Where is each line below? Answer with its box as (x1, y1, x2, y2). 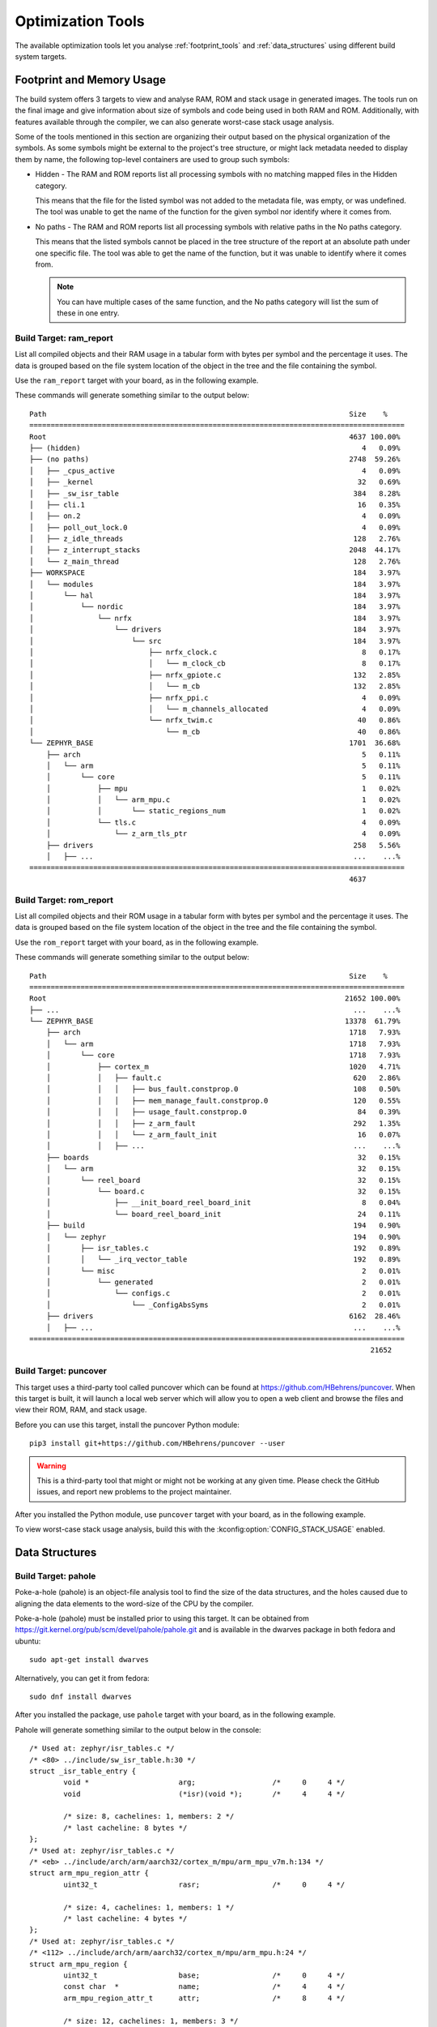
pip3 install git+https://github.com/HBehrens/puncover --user (29, 1439, 286, 1448)
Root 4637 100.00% (29, 432, 401, 441)
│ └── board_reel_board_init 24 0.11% (45, 1209, 401, 1219)
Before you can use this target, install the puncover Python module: (15, 1420, 240, 1429)
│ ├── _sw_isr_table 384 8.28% (29, 489, 401, 498)
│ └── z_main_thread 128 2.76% (29, 556, 401, 566)
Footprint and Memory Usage (15, 73, 166, 87)
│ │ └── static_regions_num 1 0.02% (45, 807, 401, 816)
